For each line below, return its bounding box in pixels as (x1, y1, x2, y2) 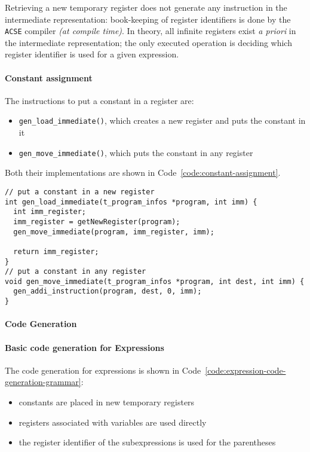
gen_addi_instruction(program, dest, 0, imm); (13, 287, 202, 296)
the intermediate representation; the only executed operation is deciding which (5, 36, 292, 48)
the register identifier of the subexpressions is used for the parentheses (19, 436, 276, 448)
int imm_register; (13, 207, 87, 216)
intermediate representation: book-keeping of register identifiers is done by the (5, 13, 291, 25)
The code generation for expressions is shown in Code (5, 364, 201, 376)
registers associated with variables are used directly (19, 416, 207, 428)
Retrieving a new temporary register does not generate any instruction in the (5, 1, 287, 13)
